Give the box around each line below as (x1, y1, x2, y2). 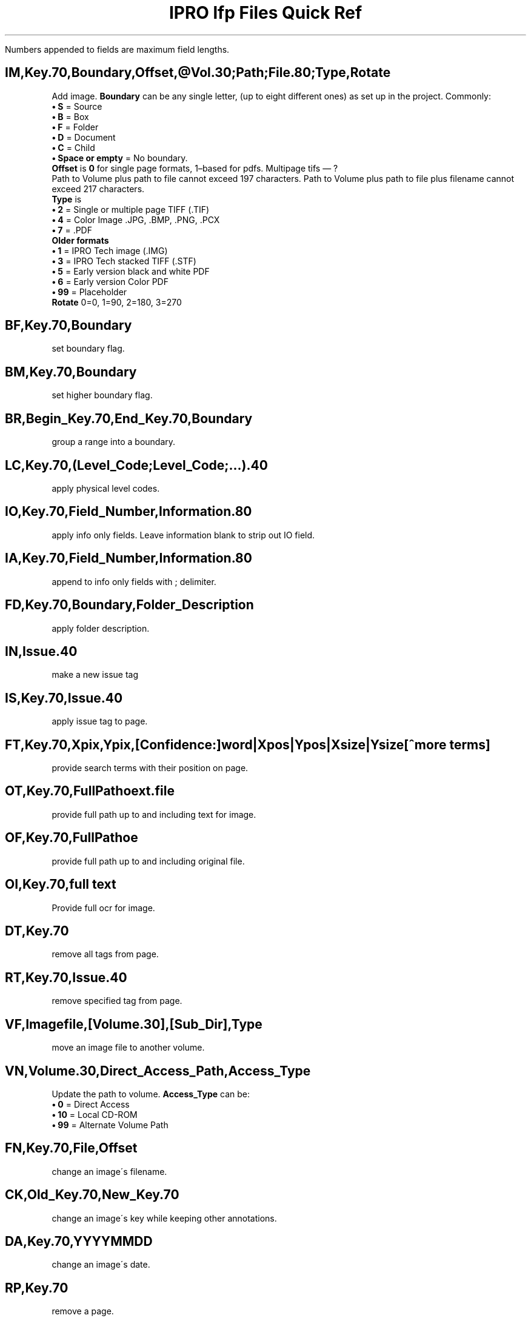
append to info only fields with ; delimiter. (52, 576, 216, 587)
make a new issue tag (52, 669, 139, 680)
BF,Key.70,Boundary (5, 318, 132, 333)
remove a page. (52, 1306, 114, 1317)
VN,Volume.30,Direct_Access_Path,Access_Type (5, 1063, 311, 1079)
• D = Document (52, 132, 116, 142)
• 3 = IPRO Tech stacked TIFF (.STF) (52, 255, 196, 266)
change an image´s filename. (52, 1166, 167, 1177)
